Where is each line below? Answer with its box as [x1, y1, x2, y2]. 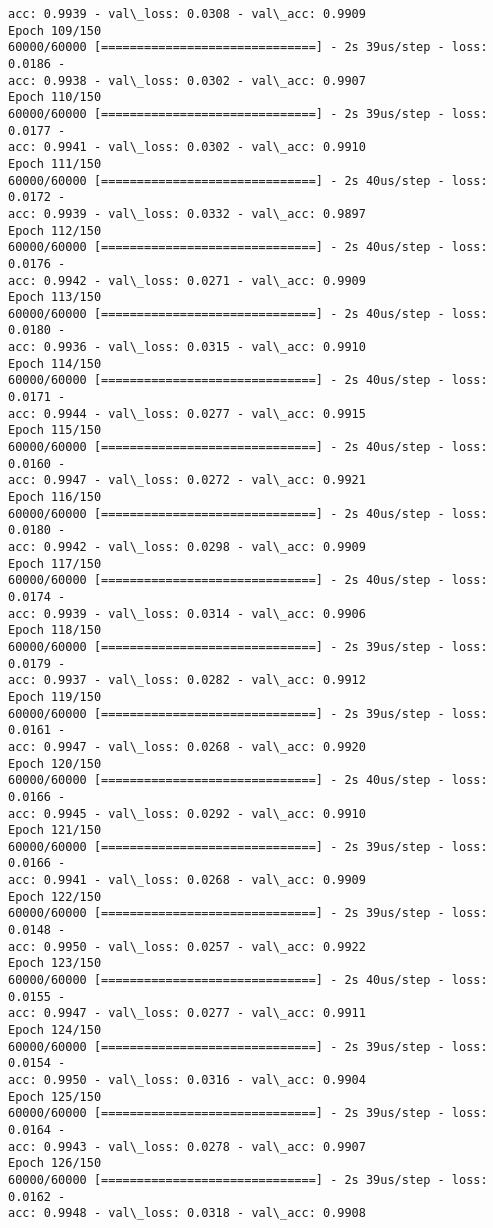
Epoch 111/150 [8, 156, 102, 171]
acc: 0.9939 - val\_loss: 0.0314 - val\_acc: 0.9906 [8, 606, 366, 621]
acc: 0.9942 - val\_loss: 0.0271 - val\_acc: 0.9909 [8, 273, 366, 288]
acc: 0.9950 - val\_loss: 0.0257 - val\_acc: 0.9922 [8, 939, 366, 954]
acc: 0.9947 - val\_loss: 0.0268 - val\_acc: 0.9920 [8, 739, 366, 754]
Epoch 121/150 [8, 823, 102, 838]
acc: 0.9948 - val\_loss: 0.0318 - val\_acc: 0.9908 [8, 1206, 366, 1221]
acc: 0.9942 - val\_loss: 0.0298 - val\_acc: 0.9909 [8, 540, 366, 554]
